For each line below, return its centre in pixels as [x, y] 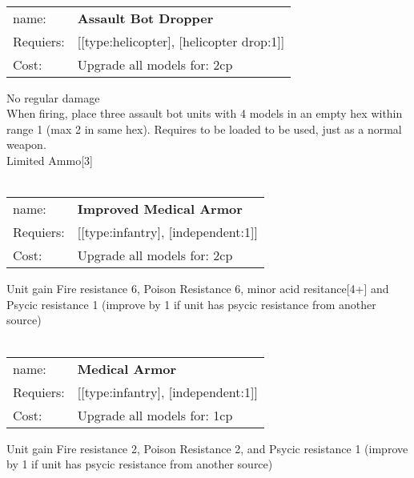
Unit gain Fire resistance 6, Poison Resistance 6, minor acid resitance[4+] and [198, 289]
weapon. [26, 145]
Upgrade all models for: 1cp [155, 415]
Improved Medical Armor [160, 209]
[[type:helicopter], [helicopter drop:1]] [181, 41]
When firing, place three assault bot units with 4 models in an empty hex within [205, 113]
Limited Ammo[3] [50, 160]
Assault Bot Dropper [145, 18]
